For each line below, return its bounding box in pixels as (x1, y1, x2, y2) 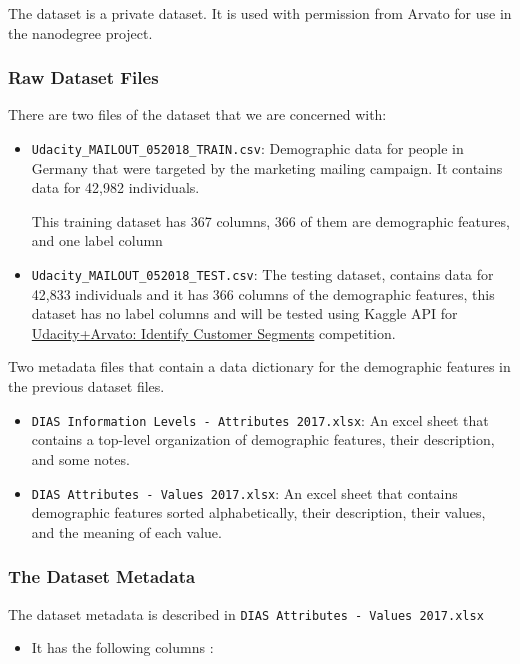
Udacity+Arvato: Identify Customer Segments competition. (31, 322, 396, 343)
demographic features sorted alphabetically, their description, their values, (31, 502, 486, 523)
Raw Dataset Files (8, 65, 159, 90)
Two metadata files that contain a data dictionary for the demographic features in (8, 356, 511, 377)
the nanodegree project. (8, 22, 153, 43)
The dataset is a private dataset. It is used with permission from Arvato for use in (8, 3, 512, 23)
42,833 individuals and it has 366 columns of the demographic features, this (31, 283, 495, 304)
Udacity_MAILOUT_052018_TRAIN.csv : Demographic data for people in (31, 138, 464, 158)
